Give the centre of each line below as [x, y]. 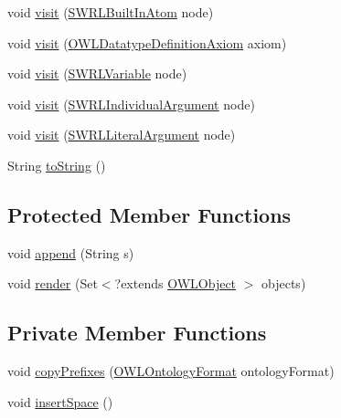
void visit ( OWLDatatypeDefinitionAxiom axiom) [147, 42]
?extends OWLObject [176, 283]
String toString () [57, 165]
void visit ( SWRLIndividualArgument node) [131, 104]
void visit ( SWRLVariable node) [97, 73]
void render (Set [53, 283]
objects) [284, 283]
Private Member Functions [137, 333]
